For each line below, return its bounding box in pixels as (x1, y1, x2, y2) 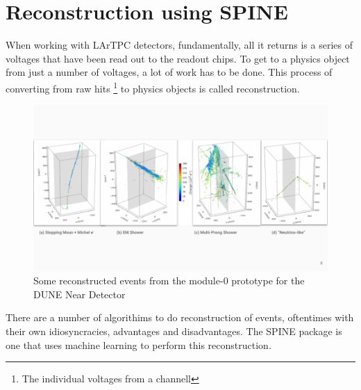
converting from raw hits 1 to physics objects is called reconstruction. (6, 79, 300, 95)
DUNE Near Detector (33, 286, 126, 301)
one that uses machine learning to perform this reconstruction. (6, 337, 271, 352)
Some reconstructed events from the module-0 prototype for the (33, 273, 305, 288)
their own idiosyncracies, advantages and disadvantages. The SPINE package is (6, 324, 342, 339)
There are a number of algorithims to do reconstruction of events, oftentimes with (6, 310, 354, 325)
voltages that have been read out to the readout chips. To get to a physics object (6, 51, 350, 65)
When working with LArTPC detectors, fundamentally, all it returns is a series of (6, 38, 353, 52)
